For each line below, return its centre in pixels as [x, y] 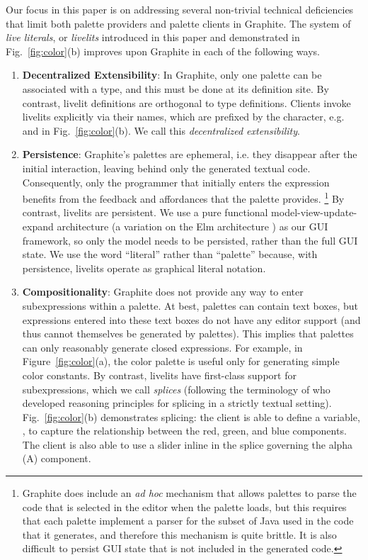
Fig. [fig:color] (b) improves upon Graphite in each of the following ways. [163, 51]
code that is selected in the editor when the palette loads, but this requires [184, 506]
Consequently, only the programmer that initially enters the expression [176, 182]
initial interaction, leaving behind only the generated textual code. [166, 168]
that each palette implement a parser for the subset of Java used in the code [188, 521]
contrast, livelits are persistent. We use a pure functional [145, 212]
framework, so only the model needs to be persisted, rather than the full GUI [190, 240]
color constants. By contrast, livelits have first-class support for [159, 375]
